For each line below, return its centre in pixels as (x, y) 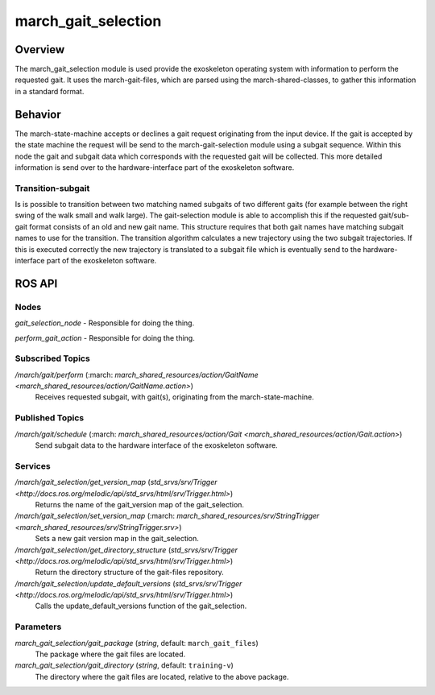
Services (33, 465)
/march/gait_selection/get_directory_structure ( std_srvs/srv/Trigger (126, 550)
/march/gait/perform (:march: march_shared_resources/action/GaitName (137, 374)
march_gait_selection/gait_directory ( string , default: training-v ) (124, 665)
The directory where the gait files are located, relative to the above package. (162, 676)
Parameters (38, 627)
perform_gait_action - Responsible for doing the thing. (105, 337)
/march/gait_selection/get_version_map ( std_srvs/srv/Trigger (116, 482)
